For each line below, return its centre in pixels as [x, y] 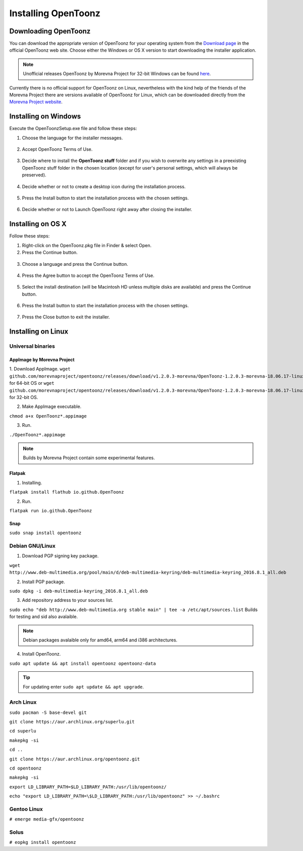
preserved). [34, 175]
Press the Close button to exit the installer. [66, 317]
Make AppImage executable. [52, 407]
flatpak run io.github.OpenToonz [51, 511]
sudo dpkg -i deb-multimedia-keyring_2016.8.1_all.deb [79, 591]
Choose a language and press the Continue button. [75, 264]
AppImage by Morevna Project [42, 360]
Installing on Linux [39, 332]
